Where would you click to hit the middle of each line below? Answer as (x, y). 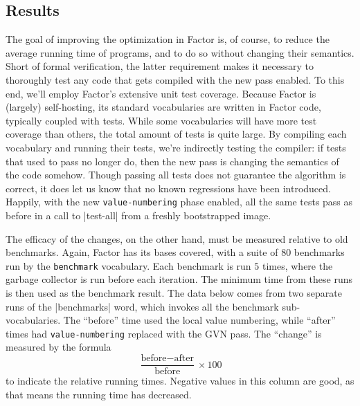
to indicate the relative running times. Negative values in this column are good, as (180, 381)
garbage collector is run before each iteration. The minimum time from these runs (179, 279)
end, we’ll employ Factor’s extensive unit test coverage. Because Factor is (161, 93)
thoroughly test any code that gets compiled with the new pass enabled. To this (175, 79)
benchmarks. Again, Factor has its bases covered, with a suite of (142, 252)
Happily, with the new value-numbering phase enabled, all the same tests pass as (179, 202)
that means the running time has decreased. (99, 394)
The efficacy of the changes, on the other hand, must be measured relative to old (177, 238)
